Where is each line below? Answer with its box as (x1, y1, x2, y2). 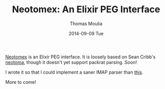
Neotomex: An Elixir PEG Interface (12, 4, 160, 15)
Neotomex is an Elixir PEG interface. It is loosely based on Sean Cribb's (5, 54, 156, 60)
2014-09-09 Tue (68, 30, 104, 36)
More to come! (5, 79, 36, 85)
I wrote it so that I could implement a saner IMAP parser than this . (5, 69, 143, 75)
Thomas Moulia (70, 20, 102, 27)
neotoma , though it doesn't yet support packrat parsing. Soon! (5, 59, 137, 65)
